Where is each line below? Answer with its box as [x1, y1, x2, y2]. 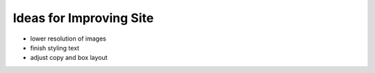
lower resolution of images [30, 34, 107, 43]
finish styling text [30, 43, 80, 52]
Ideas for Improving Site [12, 10, 154, 25]
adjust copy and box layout [30, 54, 108, 62]
